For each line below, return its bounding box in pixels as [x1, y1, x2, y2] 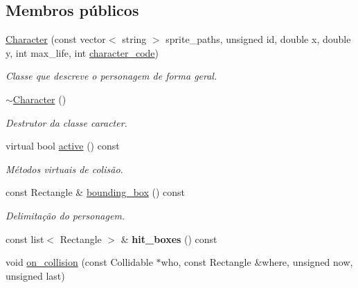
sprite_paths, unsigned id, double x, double [165, 32, 351, 46]
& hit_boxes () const [120, 231, 217, 246]
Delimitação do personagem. [6, 208, 125, 222]
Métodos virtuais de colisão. [6, 161, 123, 176]
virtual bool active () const [6, 138, 120, 153]
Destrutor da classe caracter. [6, 115, 127, 129]
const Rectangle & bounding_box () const [6, 185, 185, 199]
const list [6, 231, 44, 246]
